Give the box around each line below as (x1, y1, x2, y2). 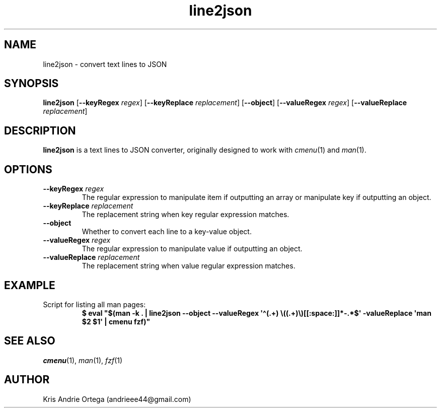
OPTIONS (4, 163, 52, 176)
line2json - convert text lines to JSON (43, 59, 167, 68)
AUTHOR (4, 373, 50, 386)
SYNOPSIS (4, 77, 59, 90)
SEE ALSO (4, 334, 55, 348)
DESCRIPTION (4, 124, 76, 137)
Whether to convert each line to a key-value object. (82, 227, 252, 236)
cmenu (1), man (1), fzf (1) (43, 356, 123, 365)
